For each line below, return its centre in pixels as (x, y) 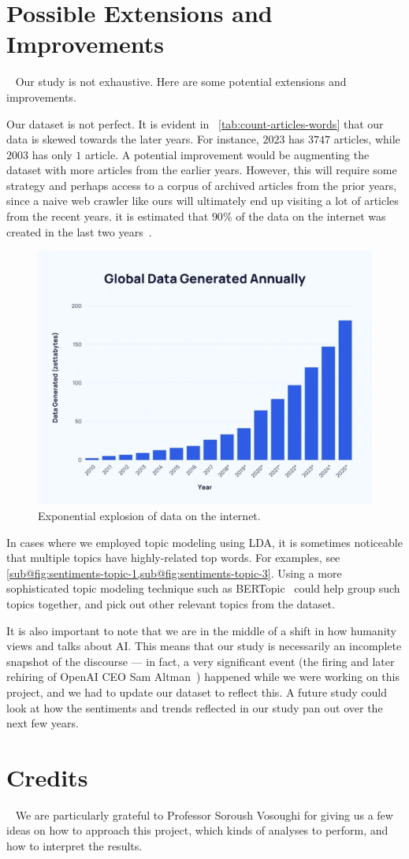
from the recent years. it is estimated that (108, 216)
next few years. (43, 723)
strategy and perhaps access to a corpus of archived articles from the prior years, (202, 185)
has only (52, 154)
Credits (47, 777)
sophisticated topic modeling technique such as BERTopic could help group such (203, 588)
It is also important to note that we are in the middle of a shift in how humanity (201, 630)
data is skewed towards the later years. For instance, (133, 139)
